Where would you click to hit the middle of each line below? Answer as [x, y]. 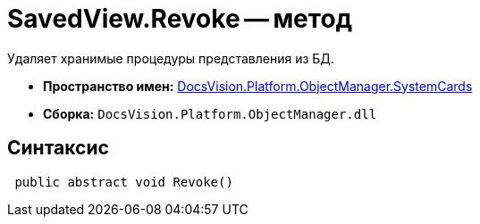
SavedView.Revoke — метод [180, 19]
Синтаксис [58, 148]
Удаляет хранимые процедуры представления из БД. [171, 58]
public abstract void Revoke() [124, 182]
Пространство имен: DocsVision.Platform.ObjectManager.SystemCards [258, 86]
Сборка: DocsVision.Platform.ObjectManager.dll [210, 113]
